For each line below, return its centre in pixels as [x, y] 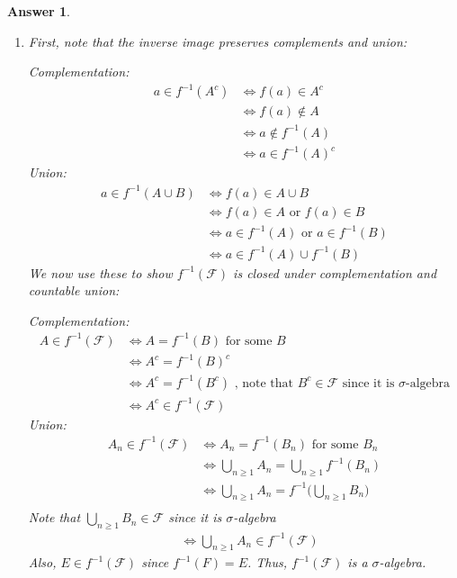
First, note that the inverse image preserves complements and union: [218, 41]
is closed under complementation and [335, 272]
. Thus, [267, 562]
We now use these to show [100, 272]
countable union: [74, 290]
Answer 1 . [39, 11]
